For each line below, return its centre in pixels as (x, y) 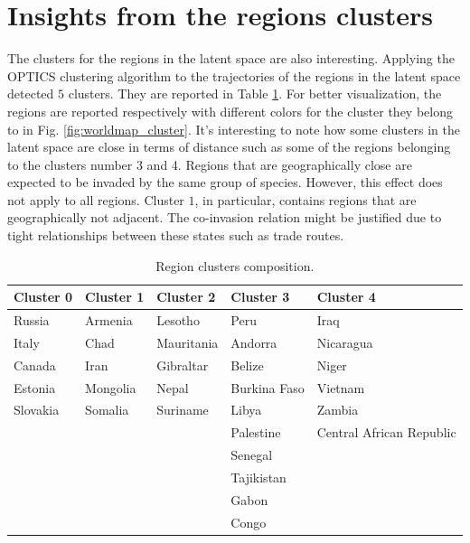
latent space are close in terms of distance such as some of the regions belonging (229, 147)
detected (31, 94)
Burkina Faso (268, 387)
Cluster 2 (186, 297)
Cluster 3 (260, 297)
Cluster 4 (346, 297)
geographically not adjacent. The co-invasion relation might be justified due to (225, 217)
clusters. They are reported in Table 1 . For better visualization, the (255, 94)
